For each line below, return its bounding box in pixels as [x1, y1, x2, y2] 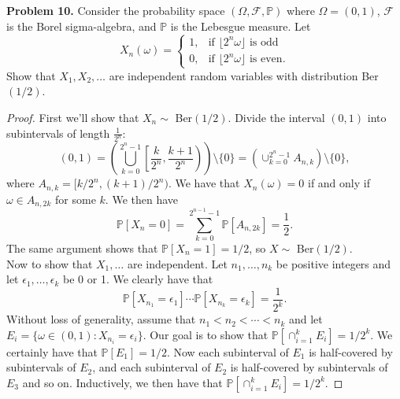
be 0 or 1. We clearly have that [63, 271, 213, 287]
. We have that [168, 175, 240, 191]
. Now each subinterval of [166, 343, 289, 360]
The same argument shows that [6, 240, 158, 256]
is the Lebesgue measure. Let [170, 17, 311, 34]
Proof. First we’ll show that [6, 109, 139, 125]
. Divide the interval [228, 109, 325, 125]
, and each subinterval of [92, 359, 211, 375]
